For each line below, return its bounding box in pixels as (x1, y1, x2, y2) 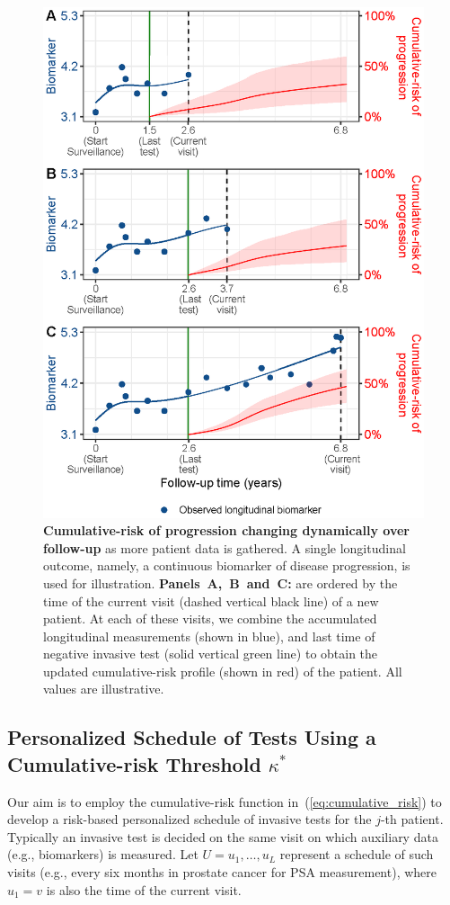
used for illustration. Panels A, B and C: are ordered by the (43, 573, 398, 592)
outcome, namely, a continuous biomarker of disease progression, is (43, 556, 410, 575)
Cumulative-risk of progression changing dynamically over (43, 521, 410, 540)
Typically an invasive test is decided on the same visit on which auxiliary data (7, 827, 438, 846)
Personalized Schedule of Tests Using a (7, 723, 376, 751)
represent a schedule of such (279, 845, 434, 864)
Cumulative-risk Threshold (7, 749, 261, 777)
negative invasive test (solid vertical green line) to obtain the (43, 644, 378, 663)
